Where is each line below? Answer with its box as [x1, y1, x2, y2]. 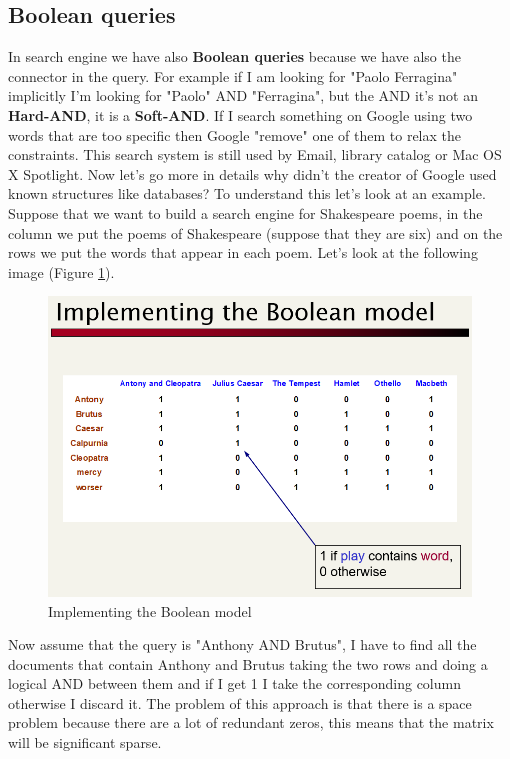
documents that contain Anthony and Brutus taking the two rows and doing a [8, 653, 488, 674]
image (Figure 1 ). [8, 261, 115, 282]
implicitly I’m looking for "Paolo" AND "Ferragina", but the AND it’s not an [8, 85, 478, 106]
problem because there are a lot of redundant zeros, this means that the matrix [8, 712, 494, 733]
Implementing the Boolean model [48, 600, 252, 621]
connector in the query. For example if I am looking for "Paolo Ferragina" [8, 65, 458, 86]
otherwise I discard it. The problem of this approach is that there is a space [8, 692, 472, 713]
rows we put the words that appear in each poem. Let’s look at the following [8, 242, 478, 263]
